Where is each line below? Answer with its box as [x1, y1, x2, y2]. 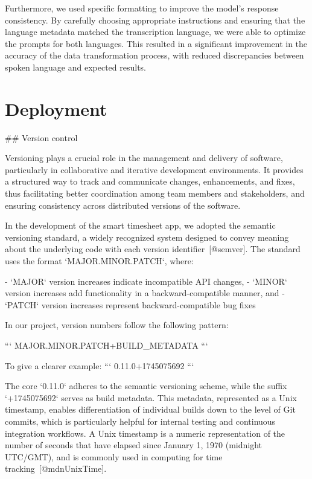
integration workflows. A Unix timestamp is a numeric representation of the [5, 427, 285, 439]
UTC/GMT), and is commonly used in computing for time [5, 450, 223, 463]
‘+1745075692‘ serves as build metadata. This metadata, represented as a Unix [5, 391, 297, 404]
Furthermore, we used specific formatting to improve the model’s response [5, 2, 279, 14]
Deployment [5, 96, 107, 121]
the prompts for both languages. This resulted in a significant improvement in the [5, 37, 308, 49]
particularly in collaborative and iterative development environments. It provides [5, 163, 304, 176]
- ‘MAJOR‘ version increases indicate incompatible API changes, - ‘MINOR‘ [5, 274, 287, 287]
